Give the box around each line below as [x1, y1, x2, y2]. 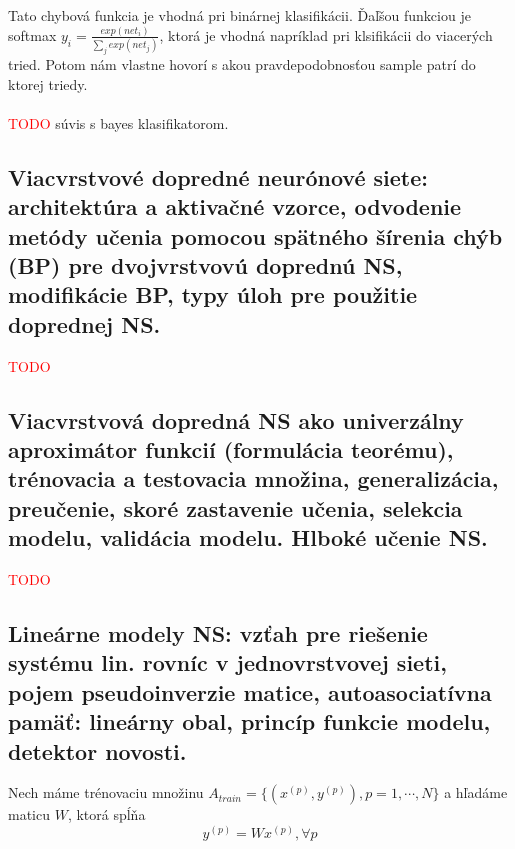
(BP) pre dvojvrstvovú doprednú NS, [8, 250, 403, 281]
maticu [8, 804, 50, 825]
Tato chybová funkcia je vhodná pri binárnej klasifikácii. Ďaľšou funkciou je [8, 5, 471, 25]
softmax [8, 24, 57, 45]
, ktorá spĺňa [67, 804, 146, 825]
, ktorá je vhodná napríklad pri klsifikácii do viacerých [159, 24, 493, 45]
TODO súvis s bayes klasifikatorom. [8, 112, 229, 133]
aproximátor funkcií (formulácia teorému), [8, 434, 454, 465]
